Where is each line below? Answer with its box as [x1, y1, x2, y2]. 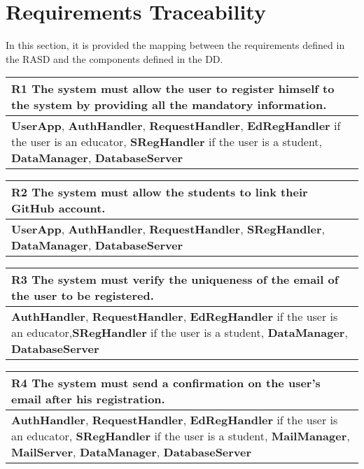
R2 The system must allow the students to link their [11, 184, 308, 201]
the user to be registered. [11, 287, 154, 304]
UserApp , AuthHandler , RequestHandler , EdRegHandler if [11, 117, 341, 134]
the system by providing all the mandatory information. [11, 96, 327, 113]
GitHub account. [11, 200, 106, 217]
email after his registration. [11, 391, 165, 407]
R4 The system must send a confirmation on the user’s [11, 375, 321, 391]
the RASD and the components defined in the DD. [6, 51, 223, 66]
